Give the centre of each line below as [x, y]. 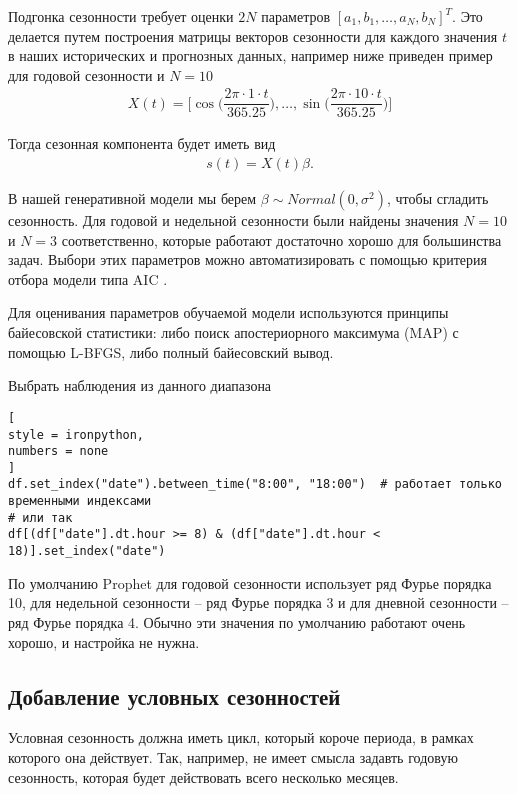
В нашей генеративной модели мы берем [132, 198]
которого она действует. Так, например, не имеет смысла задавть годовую [233, 756]
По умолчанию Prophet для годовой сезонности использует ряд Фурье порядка [250, 582]
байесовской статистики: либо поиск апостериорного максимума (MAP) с [233, 332]
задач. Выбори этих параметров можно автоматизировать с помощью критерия [247, 259]
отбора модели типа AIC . [88, 278]
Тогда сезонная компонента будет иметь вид [142, 143]
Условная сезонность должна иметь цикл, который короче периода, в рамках [241, 737]
